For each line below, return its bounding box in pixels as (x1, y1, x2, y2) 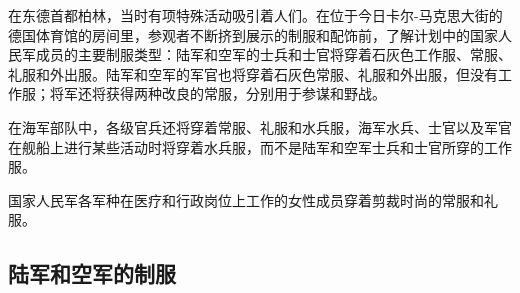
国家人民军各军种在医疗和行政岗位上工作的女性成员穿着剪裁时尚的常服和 (8, 189, 484, 210)
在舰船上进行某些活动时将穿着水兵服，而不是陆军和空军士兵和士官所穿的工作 (8, 136, 512, 157)
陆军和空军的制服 (8, 258, 176, 289)
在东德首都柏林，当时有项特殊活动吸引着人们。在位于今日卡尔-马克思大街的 (8, 5, 503, 25)
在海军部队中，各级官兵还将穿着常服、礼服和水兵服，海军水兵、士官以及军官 (8, 116, 512, 137)
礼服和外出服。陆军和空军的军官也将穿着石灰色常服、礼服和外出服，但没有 (8, 63, 498, 84)
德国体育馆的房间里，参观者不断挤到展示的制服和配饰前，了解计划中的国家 (8, 24, 498, 45)
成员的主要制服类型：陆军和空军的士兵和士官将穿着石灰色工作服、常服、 (35, 44, 512, 65)
